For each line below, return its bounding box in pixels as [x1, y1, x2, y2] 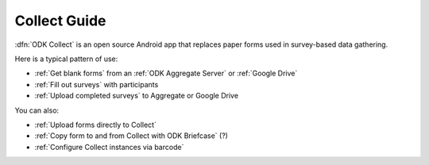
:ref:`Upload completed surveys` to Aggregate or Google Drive [34, 91, 238, 101]
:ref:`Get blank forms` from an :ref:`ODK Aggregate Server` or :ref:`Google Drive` [34, 68, 298, 79]
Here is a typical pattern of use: [14, 54, 118, 63]
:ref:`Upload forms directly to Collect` [34, 120, 157, 129]
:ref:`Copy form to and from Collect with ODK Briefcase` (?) [34, 131, 228, 140]
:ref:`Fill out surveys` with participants [34, 79, 159, 89]
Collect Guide [14, 12, 106, 29]
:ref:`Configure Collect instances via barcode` [34, 142, 184, 152]
